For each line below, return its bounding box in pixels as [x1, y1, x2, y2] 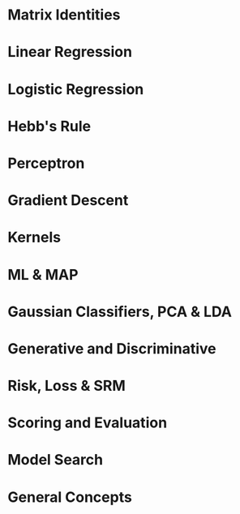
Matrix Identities [7, 6, 121, 24]
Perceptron [7, 154, 85, 172]
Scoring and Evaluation [7, 413, 168, 432]
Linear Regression [7, 43, 133, 62]
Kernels [7, 229, 62, 246]
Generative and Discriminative [7, 339, 216, 358]
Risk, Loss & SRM [7, 377, 126, 395]
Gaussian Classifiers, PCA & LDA [7, 302, 233, 321]
